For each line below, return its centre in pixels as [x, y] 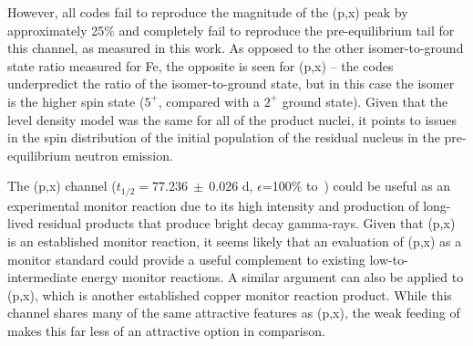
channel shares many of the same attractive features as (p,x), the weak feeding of [234, 313]
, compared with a [209, 101]
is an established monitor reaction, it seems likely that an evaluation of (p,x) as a [235, 241]
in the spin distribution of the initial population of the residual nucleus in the [224, 137]
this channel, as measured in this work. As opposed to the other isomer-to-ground [236, 48]
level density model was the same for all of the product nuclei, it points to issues [232, 119]
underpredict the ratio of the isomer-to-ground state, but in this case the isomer [231, 84]
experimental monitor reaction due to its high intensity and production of [213, 205]
